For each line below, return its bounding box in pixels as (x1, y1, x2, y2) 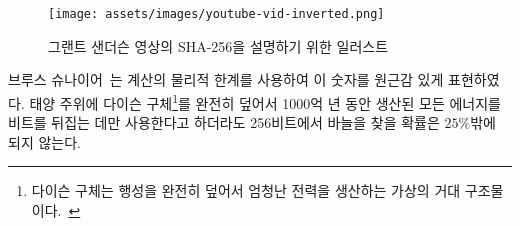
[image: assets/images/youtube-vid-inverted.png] (48, 7, 385, 21)
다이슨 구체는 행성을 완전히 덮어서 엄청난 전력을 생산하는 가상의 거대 (31, 180, 461, 201)
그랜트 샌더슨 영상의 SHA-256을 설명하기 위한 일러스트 (48, 35, 389, 56)
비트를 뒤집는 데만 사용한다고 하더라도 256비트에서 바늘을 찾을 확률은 (8, 112, 440, 133)
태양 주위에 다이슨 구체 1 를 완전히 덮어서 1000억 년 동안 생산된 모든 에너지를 (29, 89, 501, 113)
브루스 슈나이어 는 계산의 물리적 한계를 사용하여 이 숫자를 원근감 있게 (8, 69, 444, 90)
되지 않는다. (8, 131, 81, 152)
